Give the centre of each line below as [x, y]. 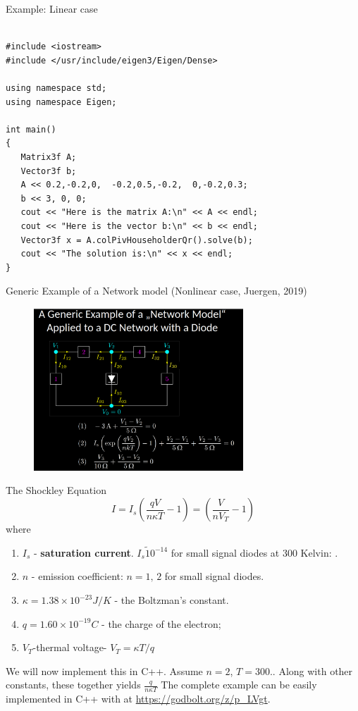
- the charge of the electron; [161, 623]
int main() [31, 129]
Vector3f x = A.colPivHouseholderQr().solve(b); [137, 240]
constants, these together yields [73, 685]
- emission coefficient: [77, 576]
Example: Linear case [52, 8]
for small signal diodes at [225, 552]
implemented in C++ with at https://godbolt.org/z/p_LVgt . [138, 699]
